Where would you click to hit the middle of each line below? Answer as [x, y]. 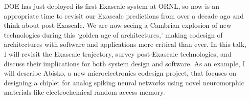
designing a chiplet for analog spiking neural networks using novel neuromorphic [124, 82]
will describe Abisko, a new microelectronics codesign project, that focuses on [120, 73]
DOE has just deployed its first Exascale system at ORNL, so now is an [112, 6]
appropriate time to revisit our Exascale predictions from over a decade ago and [124, 15]
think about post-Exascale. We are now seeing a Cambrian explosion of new [118, 25]
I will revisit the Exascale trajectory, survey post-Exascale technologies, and [118, 53]
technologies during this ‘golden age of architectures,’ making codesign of [113, 34]
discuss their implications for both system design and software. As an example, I [125, 63]
